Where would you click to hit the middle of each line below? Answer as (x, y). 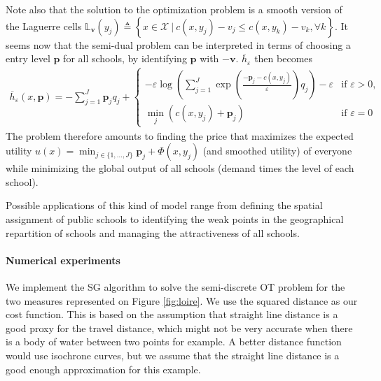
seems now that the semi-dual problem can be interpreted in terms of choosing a (178, 44)
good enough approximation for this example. (103, 369)
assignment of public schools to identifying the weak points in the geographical (175, 218)
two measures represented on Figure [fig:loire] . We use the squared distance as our (182, 300)
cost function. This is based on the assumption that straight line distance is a (172, 314)
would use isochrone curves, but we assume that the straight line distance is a (173, 355)
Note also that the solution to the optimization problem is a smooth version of (174, 9)
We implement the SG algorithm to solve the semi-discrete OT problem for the (175, 286)
